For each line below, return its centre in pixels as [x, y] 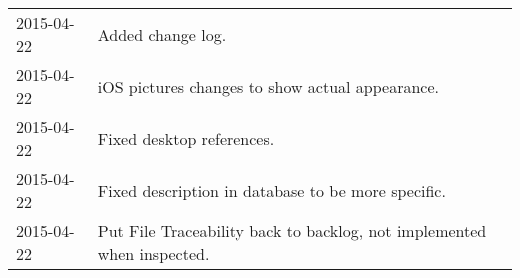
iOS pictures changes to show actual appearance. [268, 86]
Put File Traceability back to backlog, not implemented [292, 230]
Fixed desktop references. [186, 138]
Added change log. [162, 34]
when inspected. [153, 253]
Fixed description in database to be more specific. [271, 190]
